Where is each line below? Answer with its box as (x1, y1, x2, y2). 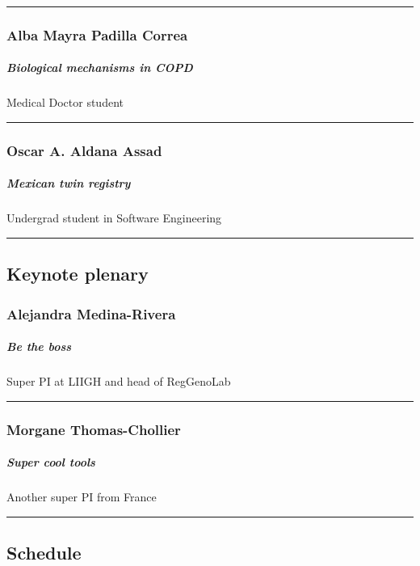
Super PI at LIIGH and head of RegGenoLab (6, 373, 231, 390)
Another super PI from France (6, 488, 157, 505)
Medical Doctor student (6, 94, 124, 111)
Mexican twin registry (6, 175, 131, 192)
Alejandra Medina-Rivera (6, 303, 176, 323)
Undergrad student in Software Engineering (6, 209, 222, 226)
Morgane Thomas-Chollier (6, 419, 181, 439)
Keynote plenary (6, 261, 149, 286)
